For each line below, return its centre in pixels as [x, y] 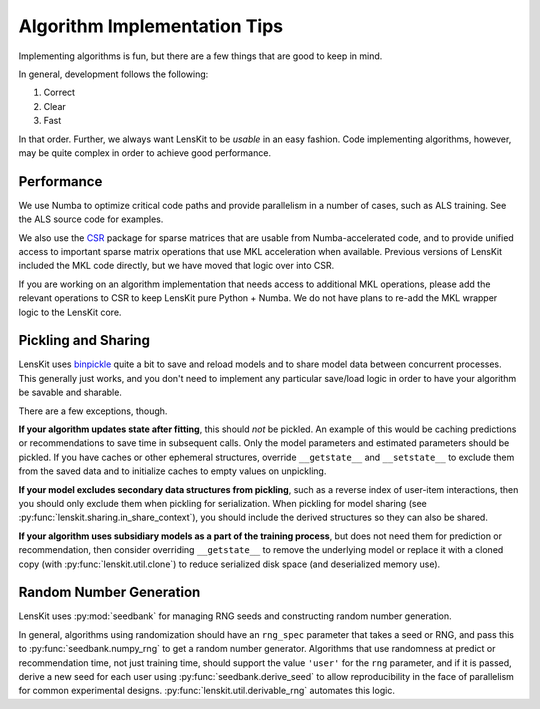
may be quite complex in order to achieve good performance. [145, 152]
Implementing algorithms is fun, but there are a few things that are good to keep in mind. [200, 56]
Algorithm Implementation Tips [151, 26]
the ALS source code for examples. [91, 219]
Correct [59, 92]
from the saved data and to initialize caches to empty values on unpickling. [172, 471]
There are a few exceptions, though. [93, 411]
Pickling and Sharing [84, 340]
